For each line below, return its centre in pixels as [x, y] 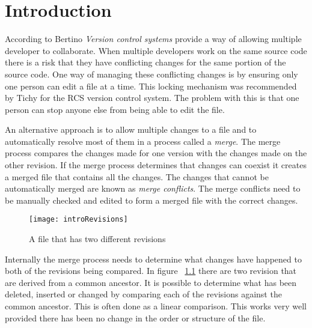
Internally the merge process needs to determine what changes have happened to [153, 259]
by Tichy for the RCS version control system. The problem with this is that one [152, 98]
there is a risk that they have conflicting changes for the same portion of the [145, 62]
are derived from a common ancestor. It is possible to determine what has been [151, 282]
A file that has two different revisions [97, 239]
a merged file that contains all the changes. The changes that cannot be [137, 176]
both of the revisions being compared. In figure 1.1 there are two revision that [151, 271]
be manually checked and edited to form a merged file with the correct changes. [151, 200]
